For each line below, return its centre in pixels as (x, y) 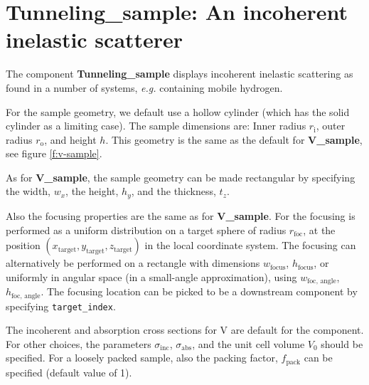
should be (342, 343)
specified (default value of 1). (69, 372)
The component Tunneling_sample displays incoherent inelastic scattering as (180, 74)
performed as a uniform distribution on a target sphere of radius (146, 230)
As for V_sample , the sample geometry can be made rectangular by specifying (181, 177)
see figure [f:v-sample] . (54, 153)
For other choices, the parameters (79, 343)
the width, (28, 191)
